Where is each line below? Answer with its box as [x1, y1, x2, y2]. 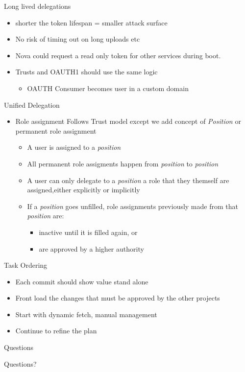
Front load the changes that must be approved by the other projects [15, 293, 220, 303]
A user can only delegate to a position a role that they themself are [27, 175, 229, 185]
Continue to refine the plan [15, 325, 97, 336]
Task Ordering [4, 260, 48, 270]
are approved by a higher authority [39, 243, 144, 254]
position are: [27, 210, 64, 221]
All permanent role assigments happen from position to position [27, 158, 219, 168]
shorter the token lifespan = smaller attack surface [15, 17, 168, 27]
